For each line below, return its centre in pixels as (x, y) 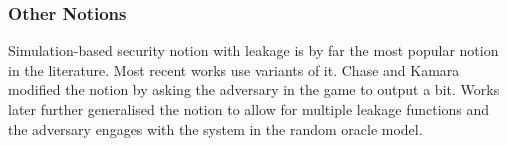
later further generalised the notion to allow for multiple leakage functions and (249, 109)
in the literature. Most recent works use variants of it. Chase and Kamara (234, 69)
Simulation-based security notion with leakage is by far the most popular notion (253, 50)
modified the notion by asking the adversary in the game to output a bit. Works (254, 89)
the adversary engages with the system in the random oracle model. (215, 128)
